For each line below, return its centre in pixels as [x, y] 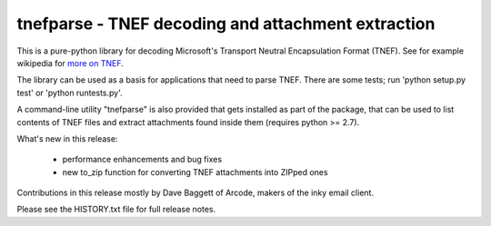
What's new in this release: [67, 138]
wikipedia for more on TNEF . [70, 63]
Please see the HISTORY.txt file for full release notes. [116, 210]
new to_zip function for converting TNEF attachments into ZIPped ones [195, 172]
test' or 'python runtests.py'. [70, 93]
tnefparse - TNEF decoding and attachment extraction [226, 24]
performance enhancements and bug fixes [142, 160]
